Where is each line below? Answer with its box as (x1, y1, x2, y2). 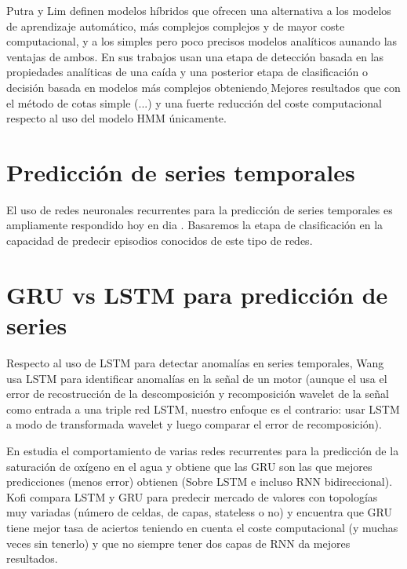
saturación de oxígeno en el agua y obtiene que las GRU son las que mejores (6, 458, 372, 474)
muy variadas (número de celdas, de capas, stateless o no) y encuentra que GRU (6, 504, 392, 520)
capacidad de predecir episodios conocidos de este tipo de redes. (6, 232, 313, 249)
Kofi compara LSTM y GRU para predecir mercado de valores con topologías (6, 488, 378, 505)
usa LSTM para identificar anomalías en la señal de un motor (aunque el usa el (6, 370, 387, 386)
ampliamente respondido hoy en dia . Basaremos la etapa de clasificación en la (6, 217, 383, 233)
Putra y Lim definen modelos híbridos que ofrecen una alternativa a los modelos (6, 2, 391, 18)
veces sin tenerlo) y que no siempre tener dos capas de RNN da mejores (6, 534, 351, 551)
